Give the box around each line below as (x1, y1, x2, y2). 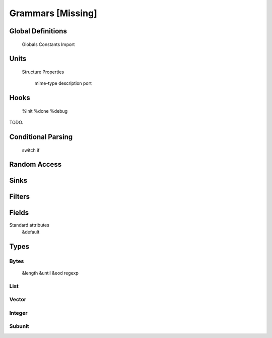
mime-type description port (34, 80, 92, 86)
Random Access (9, 160, 62, 169)
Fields (9, 209, 29, 217)
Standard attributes (9, 222, 50, 228)
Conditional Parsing (9, 132, 73, 141)
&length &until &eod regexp (22, 270, 79, 276)
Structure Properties (22, 69, 64, 75)
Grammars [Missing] (9, 8, 98, 19)
